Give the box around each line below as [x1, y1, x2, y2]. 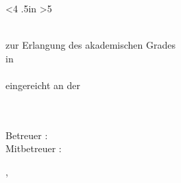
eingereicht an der [5, 77, 80, 92]
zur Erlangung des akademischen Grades [5, 38, 176, 52]
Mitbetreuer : [5, 141, 62, 156]
